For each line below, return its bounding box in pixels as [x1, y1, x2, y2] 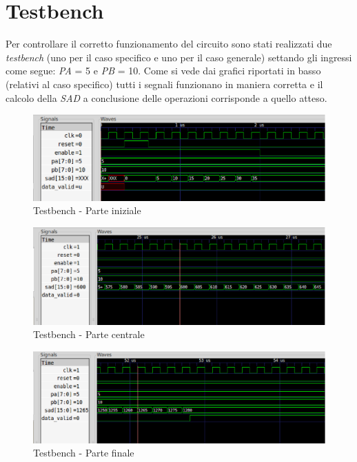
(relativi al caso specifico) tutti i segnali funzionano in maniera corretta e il [6, 76, 323, 91]
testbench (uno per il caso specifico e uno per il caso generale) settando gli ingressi [6, 50, 352, 64]
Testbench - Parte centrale [33, 327, 145, 342]
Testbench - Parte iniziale [33, 203, 141, 218]
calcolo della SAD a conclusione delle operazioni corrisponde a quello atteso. [6, 90, 327, 105]
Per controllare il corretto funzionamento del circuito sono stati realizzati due [6, 36, 332, 51]
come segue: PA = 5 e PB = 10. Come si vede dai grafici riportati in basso [6, 63, 321, 78]
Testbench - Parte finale [33, 445, 134, 460]
